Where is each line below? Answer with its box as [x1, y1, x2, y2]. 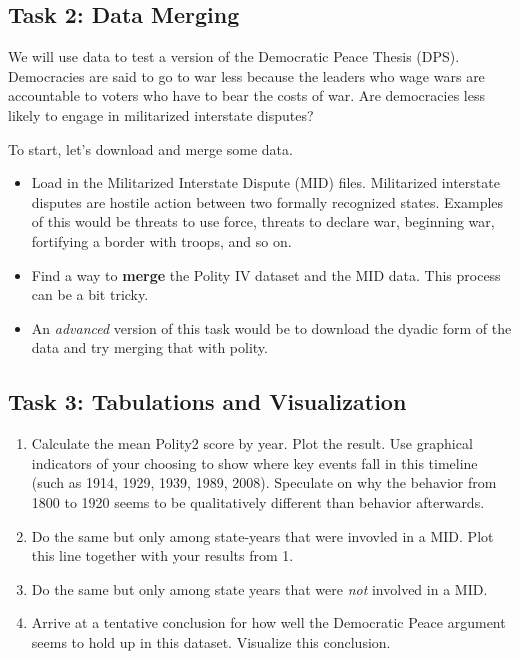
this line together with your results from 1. [31, 545, 294, 566]
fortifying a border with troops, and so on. [31, 230, 292, 251]
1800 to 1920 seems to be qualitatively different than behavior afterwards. [31, 491, 485, 512]
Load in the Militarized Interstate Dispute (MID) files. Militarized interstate [31, 172, 500, 193]
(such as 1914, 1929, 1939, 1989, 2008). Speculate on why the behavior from [31, 472, 497, 493]
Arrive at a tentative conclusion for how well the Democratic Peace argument [31, 612, 506, 633]
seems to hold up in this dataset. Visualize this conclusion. [31, 631, 391, 652]
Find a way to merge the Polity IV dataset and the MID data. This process [31, 264, 501, 285]
